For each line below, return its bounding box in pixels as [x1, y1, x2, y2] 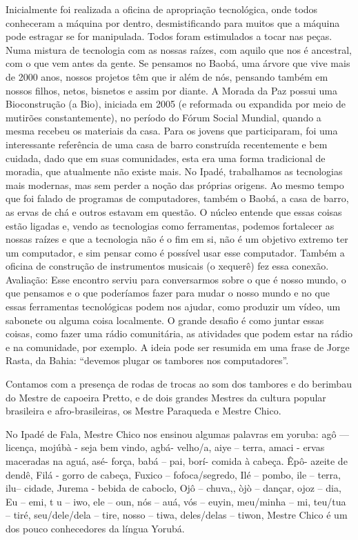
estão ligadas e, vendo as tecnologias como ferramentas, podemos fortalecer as [6, 218, 335, 232]
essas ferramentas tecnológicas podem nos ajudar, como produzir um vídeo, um [6, 299, 341, 314]
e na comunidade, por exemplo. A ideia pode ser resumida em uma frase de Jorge [6, 339, 350, 354]
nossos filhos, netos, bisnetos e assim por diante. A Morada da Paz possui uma [6, 83, 337, 97]
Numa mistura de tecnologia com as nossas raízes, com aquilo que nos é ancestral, [6, 42, 352, 57]
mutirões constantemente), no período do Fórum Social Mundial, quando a [6, 110, 321, 124]
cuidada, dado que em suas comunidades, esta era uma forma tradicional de [6, 150, 326, 165]
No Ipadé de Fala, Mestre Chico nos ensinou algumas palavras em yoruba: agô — [6, 426, 350, 441]
